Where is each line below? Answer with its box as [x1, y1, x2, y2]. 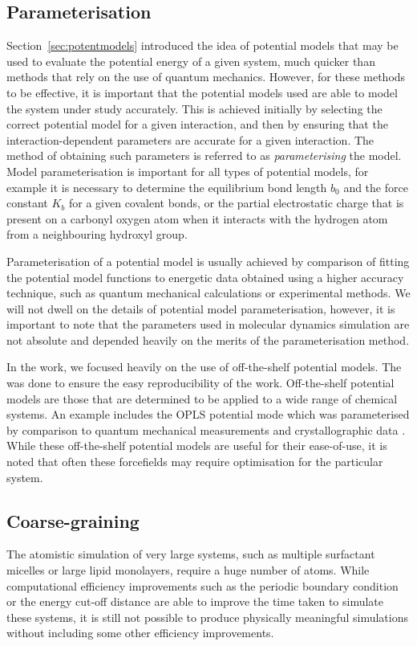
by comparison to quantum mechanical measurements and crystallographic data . [6, 421, 406, 438]
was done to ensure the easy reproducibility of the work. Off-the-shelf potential [6, 374, 395, 391]
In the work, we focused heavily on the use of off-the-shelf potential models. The [6, 358, 402, 375]
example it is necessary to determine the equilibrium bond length [6, 178, 327, 195]
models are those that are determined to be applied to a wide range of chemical [6, 390, 398, 407]
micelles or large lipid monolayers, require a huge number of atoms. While [6, 562, 370, 579]
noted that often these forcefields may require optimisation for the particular [6, 453, 383, 470]
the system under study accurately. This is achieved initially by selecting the [6, 100, 383, 117]
